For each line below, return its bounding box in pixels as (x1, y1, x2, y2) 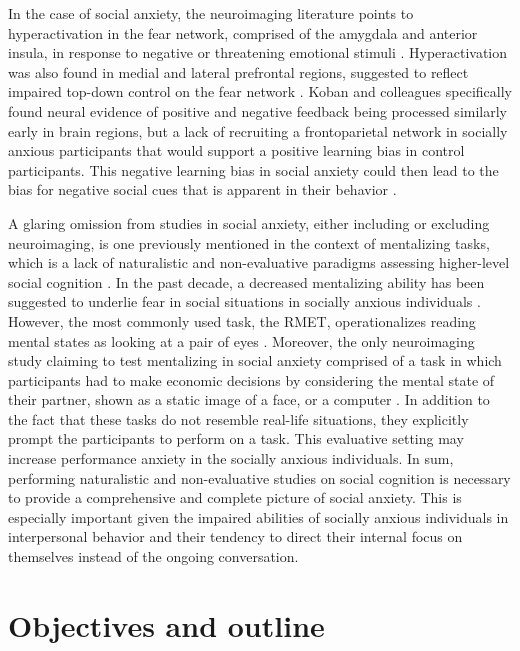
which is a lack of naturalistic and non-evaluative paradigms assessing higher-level (8, 252, 510, 273)
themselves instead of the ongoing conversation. (8, 546, 299, 567)
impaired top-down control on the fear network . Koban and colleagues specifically (8, 81, 512, 102)
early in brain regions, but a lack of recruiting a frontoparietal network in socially (8, 120, 508, 141)
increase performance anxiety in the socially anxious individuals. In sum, (8, 448, 454, 469)
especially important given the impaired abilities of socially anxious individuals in (8, 506, 509, 527)
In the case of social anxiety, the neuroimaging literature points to (8, 3, 414, 23)
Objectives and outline (8, 604, 325, 645)
